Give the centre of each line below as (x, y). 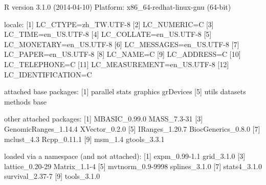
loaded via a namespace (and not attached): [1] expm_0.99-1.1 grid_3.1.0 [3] (125, 156)
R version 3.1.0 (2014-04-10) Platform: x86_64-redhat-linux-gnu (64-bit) (118, 7)
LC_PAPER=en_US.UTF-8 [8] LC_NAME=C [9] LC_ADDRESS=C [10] (123, 54)
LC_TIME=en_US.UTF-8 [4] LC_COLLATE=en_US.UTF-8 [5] (108, 34)
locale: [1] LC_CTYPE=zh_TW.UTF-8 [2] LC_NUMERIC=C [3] (109, 24)
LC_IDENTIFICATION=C (48, 74)
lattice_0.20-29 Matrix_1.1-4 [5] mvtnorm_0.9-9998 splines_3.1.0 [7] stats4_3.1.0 (133, 166)
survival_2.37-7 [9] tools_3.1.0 (52, 176)
